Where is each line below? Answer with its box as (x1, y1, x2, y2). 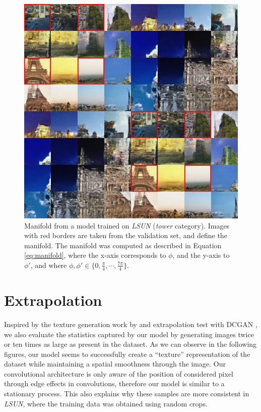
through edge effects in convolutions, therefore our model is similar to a (4, 378, 225, 389)
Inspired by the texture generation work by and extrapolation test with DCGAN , (4, 318, 257, 329)
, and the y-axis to (172, 250, 230, 260)
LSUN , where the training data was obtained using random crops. (4, 398, 208, 408)
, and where (30, 259, 67, 270)
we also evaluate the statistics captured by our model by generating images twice (4, 329, 254, 339)
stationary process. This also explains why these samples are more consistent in (4, 388, 249, 399)
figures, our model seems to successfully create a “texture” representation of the (4, 348, 250, 359)
